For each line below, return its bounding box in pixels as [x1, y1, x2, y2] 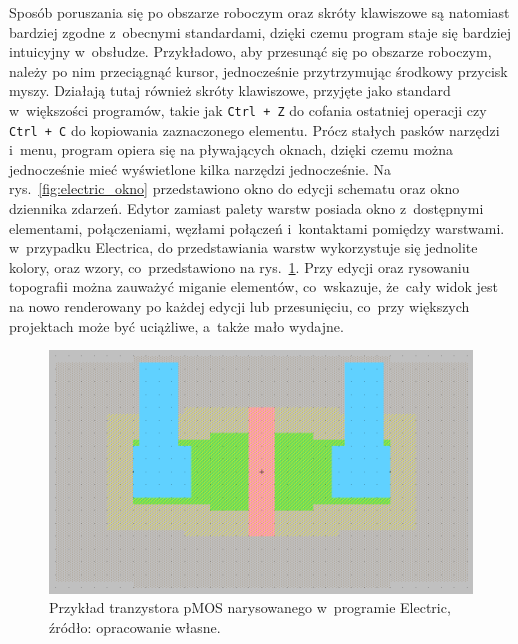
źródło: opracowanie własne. [49, 616, 221, 637]
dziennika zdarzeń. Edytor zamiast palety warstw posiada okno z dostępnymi [9, 198, 484, 219]
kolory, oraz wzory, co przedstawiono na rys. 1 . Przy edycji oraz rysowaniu [9, 256, 470, 277]
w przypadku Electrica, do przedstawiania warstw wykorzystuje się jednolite [9, 237, 478, 258]
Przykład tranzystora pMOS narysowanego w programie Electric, [49, 597, 451, 618]
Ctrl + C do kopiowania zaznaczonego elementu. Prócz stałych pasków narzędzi [9, 119, 500, 140]
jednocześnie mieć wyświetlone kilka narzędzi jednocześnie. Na [9, 158, 392, 179]
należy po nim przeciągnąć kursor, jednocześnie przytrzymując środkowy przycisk [9, 60, 508, 81]
